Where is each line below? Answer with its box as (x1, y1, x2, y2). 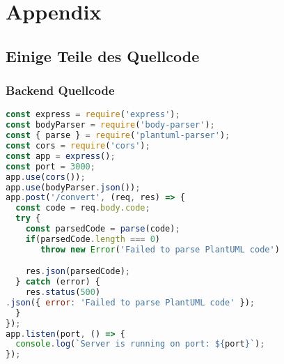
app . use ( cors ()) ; (6, 172, 86, 182)
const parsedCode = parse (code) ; (25, 224, 180, 234)
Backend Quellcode (6, 82, 115, 99)
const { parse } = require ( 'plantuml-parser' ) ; (6, 130, 230, 141)
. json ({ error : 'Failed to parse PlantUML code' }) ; (6, 297, 255, 308)
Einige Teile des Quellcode (6, 45, 200, 66)
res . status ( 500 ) (25, 287, 101, 298)
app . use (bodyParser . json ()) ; (6, 182, 141, 192)
